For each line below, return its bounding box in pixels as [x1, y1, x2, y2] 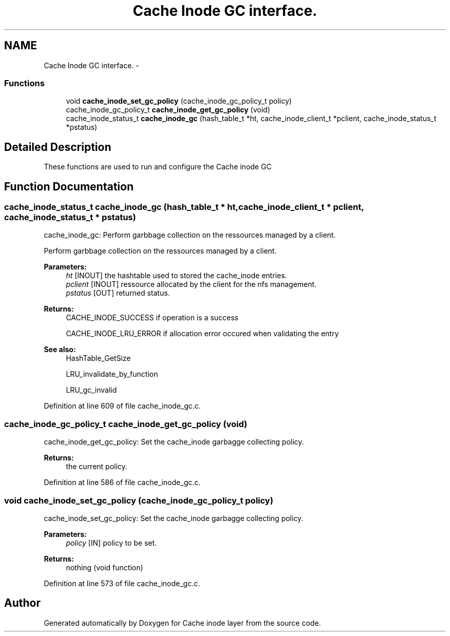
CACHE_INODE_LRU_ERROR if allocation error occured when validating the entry [66, 329, 339, 338]
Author [4, 596, 41, 610]
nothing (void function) [66, 563, 143, 572]
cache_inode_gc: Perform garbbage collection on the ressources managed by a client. [44, 230, 336, 240]
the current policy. [66, 462, 127, 471]
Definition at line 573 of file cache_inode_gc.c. [44, 579, 200, 588]
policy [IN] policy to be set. [66, 538, 157, 547]
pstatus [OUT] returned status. [66, 288, 170, 298]
